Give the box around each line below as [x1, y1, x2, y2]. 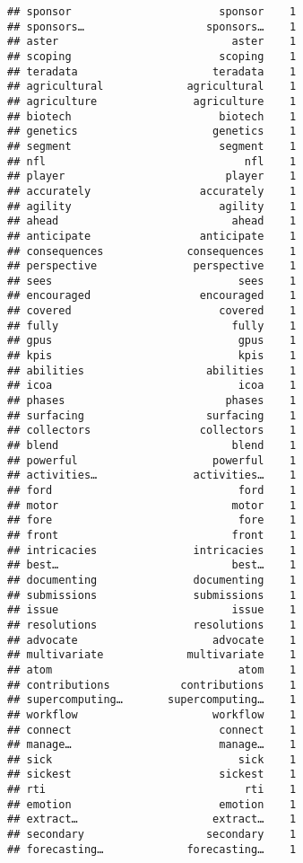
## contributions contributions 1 [7, 678, 297, 691]
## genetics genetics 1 [7, 125, 297, 138]
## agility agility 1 [7, 199, 297, 213]
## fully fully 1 [7, 319, 297, 332]
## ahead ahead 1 [7, 215, 297, 228]
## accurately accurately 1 [7, 184, 297, 198]
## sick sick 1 [7, 753, 297, 766]
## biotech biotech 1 [7, 110, 297, 123]
